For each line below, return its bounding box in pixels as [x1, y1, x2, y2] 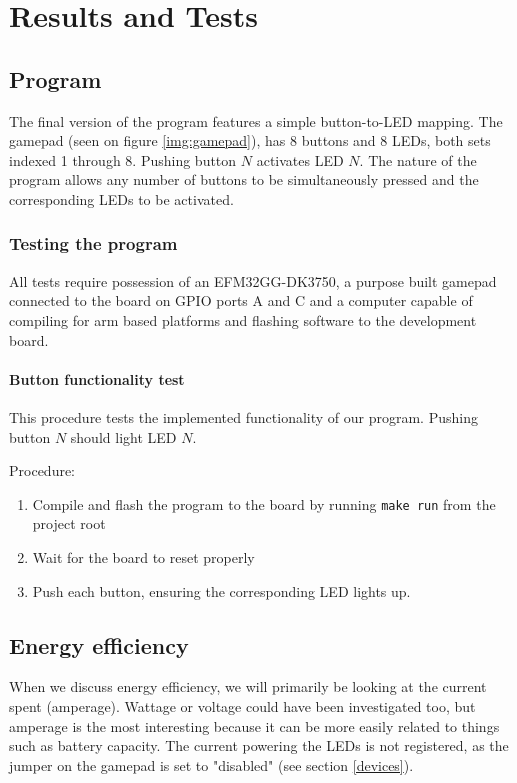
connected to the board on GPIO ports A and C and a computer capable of [9, 290, 473, 311]
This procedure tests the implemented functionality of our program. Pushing [9, 406, 478, 427]
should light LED [70, 426, 177, 447]
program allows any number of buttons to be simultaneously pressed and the [9, 169, 479, 190]
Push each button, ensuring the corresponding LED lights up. [32, 580, 411, 601]
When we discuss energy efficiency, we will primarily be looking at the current [9, 676, 487, 697]
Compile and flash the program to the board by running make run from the [32, 493, 496, 514]
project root [32, 513, 106, 534]
